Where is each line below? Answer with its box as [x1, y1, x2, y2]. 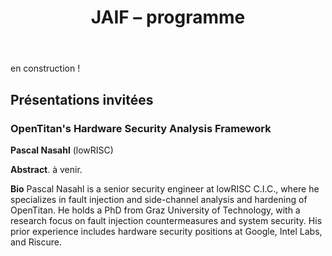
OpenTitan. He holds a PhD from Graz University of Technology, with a [10, 204, 301, 216]
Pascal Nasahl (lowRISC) [10, 144, 114, 156]
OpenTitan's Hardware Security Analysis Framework [10, 121, 272, 135]
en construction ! [10, 62, 81, 75]
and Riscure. [10, 236, 62, 248]
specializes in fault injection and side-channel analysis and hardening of [10, 193, 308, 205]
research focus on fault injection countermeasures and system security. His [10, 214, 323, 226]
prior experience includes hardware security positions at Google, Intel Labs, [10, 225, 323, 237]
